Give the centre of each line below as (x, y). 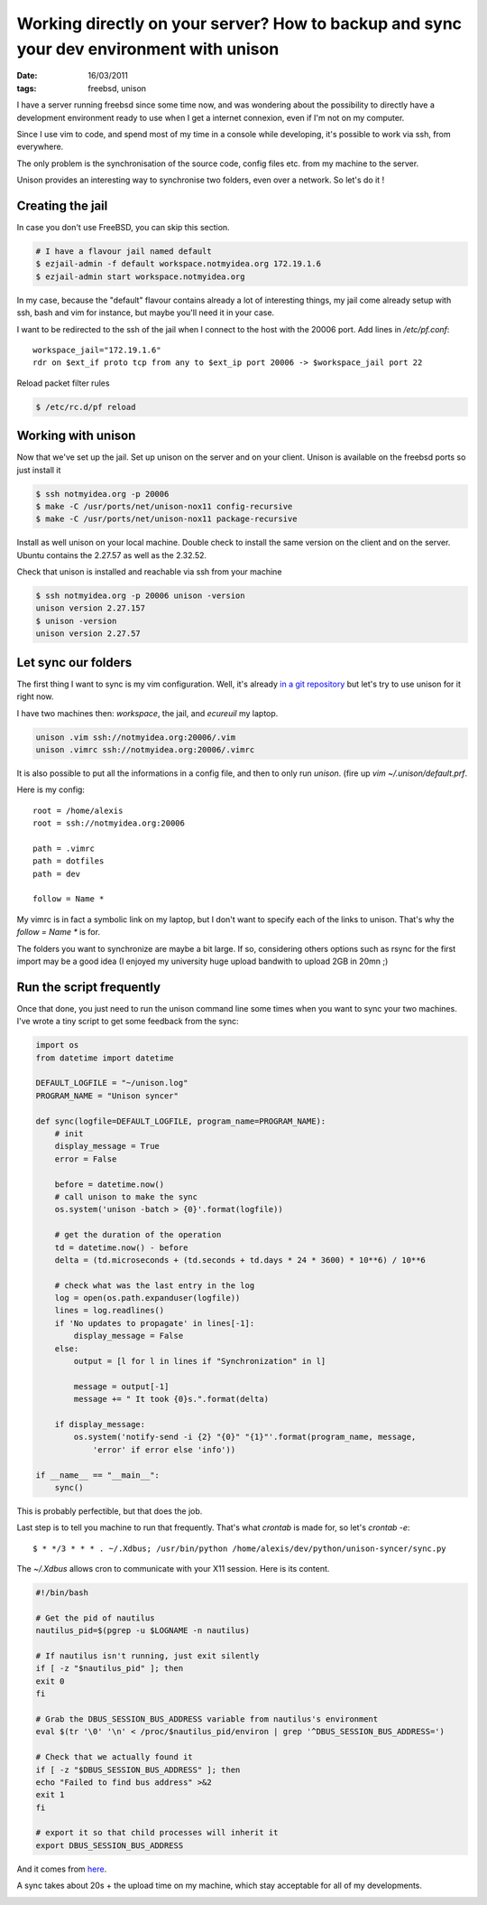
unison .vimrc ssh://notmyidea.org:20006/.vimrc (145, 749)
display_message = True (107, 1146)
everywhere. (40, 147)
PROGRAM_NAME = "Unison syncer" (107, 1096)
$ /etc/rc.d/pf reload (86, 407)
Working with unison (76, 436)
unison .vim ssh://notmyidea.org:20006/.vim (136, 737)
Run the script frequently (89, 987)
